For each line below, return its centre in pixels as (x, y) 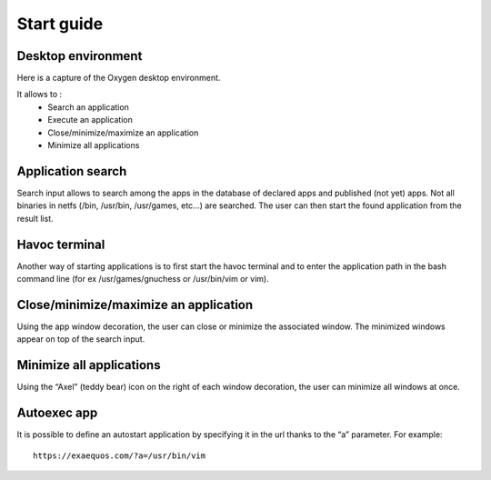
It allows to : (40, 95)
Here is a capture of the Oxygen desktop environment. (119, 78)
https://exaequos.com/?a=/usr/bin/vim (120, 455)
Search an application (88, 107)
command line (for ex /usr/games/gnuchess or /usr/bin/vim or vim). (143, 279)
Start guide (60, 24)
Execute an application (90, 120)
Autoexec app (57, 413)
